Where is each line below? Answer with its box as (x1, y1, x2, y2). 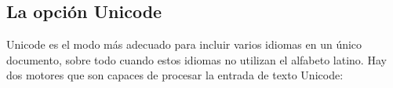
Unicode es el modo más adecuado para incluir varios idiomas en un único (6, 36, 362, 53)
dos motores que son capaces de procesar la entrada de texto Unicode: (6, 67, 344, 83)
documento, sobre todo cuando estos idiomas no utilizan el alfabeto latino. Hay (6, 51, 387, 68)
